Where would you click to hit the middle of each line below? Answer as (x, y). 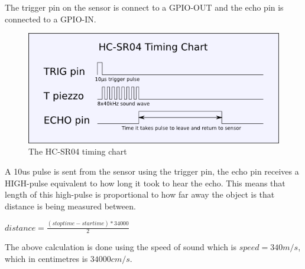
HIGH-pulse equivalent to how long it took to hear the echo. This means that (145, 183)
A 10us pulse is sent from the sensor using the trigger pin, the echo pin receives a (152, 171)
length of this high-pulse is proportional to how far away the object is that (140, 194)
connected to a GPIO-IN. (51, 19)
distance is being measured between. (70, 206)
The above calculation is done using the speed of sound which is (121, 247)
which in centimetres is (46, 259)
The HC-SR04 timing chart (78, 151)
